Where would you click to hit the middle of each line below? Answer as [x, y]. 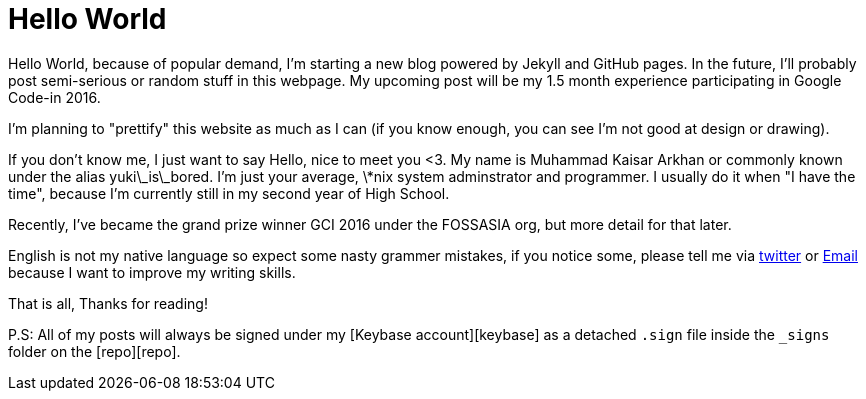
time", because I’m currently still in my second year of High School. [229, 193]
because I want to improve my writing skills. [152, 272]
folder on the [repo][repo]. [94, 351]
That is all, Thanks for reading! [108, 303]
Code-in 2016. [54, 97]
